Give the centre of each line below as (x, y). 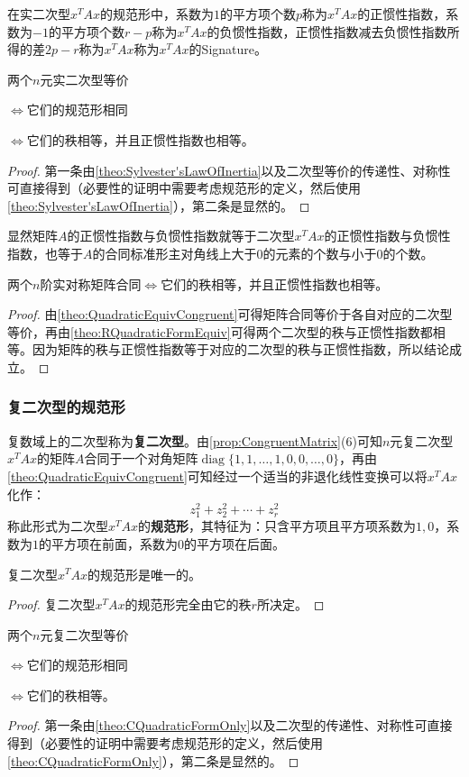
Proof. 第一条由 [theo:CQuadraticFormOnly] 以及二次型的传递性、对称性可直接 (230, 725)
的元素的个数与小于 (320, 253)
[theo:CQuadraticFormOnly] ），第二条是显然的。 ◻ (153, 760)
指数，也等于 (45, 253)
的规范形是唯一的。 (145, 574)
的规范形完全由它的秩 (188, 604)
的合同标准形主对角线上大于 (175, 253)
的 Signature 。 (228, 49)
